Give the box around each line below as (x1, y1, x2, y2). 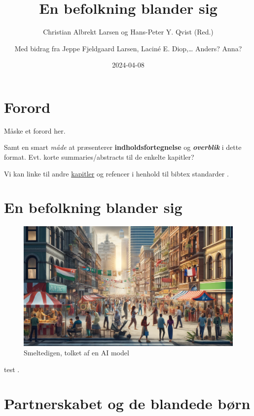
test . (4, 364, 20, 374)
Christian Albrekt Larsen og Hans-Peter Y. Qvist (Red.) (43, 27, 214, 37)
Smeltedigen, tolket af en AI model (24, 347, 129, 358)
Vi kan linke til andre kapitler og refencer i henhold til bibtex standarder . (4, 168, 229, 178)
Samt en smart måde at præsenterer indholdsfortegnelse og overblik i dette (4, 142, 242, 152)
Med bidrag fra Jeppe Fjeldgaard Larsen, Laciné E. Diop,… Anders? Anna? (14, 43, 242, 53)
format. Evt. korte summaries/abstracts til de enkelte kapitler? (4, 152, 194, 162)
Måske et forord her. (4, 125, 66, 136)
